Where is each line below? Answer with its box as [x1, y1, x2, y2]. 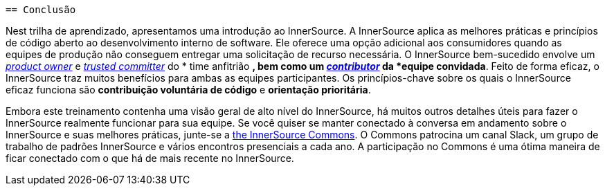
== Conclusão [6, 4, 76, 15]
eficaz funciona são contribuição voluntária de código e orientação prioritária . [6, 84, 371, 95]
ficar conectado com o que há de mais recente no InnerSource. [6, 152, 294, 164]
